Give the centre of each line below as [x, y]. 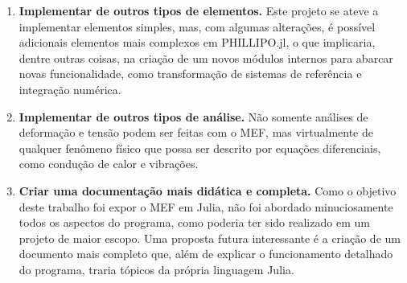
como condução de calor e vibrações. [109, 164]
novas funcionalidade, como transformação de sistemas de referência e [190, 74]
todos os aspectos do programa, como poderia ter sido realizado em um [194, 222]
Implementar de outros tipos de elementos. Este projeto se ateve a [199, 10]
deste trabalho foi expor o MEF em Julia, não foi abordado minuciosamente [206, 206]
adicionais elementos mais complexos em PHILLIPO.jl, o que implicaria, [197, 42]
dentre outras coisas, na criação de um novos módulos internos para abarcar [206, 57]
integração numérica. [70, 89]
